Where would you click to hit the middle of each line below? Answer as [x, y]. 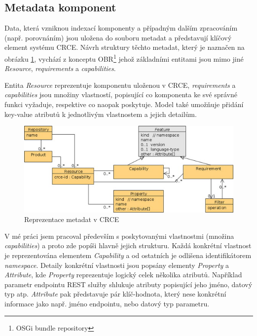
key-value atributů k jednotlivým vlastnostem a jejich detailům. [101, 114]
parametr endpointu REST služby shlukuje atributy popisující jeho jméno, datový [128, 284]
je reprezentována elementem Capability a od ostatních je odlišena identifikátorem [128, 255]
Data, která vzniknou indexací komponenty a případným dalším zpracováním [121, 28]
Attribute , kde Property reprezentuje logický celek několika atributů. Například [123, 275]
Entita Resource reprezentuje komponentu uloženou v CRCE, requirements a [120, 85]
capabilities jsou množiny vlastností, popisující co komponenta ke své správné [121, 94]
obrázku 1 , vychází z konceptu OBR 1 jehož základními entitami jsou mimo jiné [124, 58]
